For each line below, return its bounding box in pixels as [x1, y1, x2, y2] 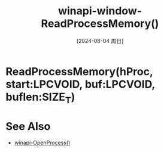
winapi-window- [58, 4, 142, 18]
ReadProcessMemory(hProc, [5, 64, 153, 78]
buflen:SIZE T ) [5, 90, 75, 106]
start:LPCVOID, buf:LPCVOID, [5, 77, 155, 91]
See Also [5, 119, 51, 133]
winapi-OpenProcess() [14, 139, 71, 147]
